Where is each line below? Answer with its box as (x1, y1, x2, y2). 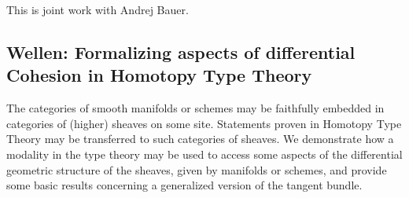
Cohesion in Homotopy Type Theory (6, 63, 312, 87)
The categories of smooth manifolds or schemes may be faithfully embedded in (6, 100, 385, 116)
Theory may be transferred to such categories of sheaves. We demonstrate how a (6, 130, 394, 147)
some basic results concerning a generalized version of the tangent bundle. (6, 177, 363, 193)
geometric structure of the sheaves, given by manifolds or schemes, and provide (6, 161, 387, 178)
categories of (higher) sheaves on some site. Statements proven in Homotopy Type (6, 115, 402, 131)
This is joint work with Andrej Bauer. (6, 2, 189, 17)
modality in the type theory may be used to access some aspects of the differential (6, 145, 403, 162)
